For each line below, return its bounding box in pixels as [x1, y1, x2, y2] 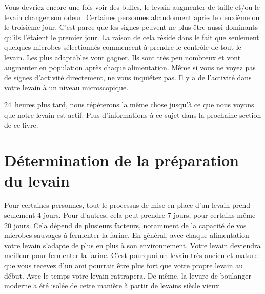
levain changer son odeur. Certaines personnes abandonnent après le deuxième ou [4, 11, 260, 22]
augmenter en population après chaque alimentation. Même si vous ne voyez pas [4, 62, 256, 72]
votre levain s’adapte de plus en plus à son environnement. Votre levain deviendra [4, 240, 261, 250]
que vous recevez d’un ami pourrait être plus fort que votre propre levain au [4, 260, 243, 270]
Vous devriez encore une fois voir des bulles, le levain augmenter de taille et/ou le [4, 2, 260, 12]
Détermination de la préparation [4, 150, 239, 171]
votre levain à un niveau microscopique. [4, 82, 129, 93]
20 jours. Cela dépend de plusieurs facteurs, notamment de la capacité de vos [4, 219, 247, 230]
